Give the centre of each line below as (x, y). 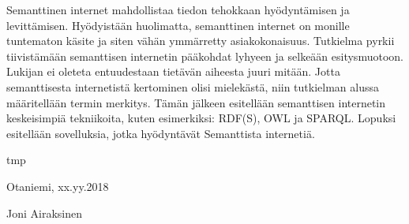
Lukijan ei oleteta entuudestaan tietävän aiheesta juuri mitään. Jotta (173, 71)
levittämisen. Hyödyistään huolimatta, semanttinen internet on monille (178, 25)
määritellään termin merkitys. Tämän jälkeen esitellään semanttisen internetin (196, 102)
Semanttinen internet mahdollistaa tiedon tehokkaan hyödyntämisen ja (178, 9)
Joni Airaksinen (44, 213)
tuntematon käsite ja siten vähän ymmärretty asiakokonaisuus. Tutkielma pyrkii (201, 41)
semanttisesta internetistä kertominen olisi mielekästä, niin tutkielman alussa (193, 86)
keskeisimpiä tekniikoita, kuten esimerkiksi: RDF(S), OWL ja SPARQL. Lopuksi (201, 118)
